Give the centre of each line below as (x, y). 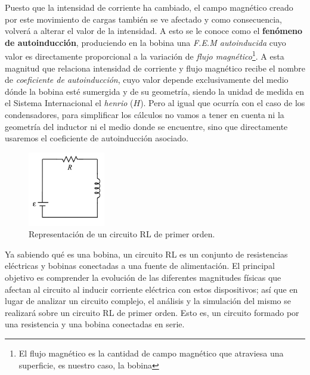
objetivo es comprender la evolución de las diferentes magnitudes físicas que (143, 277)
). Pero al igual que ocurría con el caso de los (223, 103)
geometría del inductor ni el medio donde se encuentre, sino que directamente (146, 126)
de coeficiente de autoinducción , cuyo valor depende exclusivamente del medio (147, 80)
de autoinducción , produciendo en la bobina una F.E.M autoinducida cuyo (145, 42)
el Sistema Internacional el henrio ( (69, 103)
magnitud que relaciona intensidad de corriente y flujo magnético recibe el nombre (155, 68)
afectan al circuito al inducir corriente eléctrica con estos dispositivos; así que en (151, 289)
